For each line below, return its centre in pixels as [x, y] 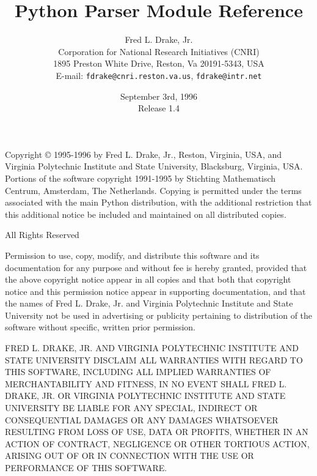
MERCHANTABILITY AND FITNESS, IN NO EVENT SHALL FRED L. [146, 383]
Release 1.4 [159, 108]
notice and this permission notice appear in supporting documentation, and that [155, 291]
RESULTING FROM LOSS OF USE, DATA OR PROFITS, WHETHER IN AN [157, 432]
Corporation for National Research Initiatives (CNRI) [159, 51]
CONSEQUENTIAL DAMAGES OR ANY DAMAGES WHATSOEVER [142, 419]
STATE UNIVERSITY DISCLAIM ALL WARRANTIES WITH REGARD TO [154, 359]
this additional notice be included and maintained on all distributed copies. [146, 214]
